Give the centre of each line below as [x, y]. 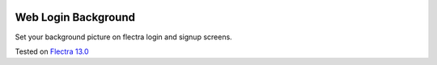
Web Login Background [75, 17]
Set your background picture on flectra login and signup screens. [123, 37]
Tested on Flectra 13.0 [52, 51]
